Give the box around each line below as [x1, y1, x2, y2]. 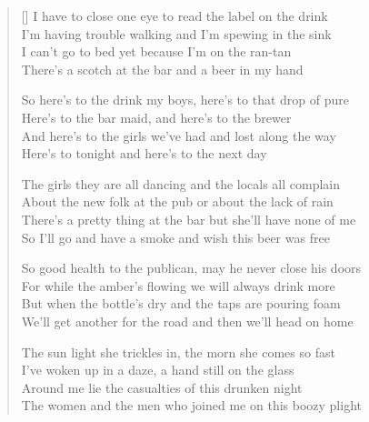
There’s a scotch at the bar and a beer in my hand [21, 59, 304, 78]
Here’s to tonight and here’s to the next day [21, 144, 267, 163]
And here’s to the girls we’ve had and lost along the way [21, 126, 336, 145]
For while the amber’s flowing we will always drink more [21, 276, 335, 295]
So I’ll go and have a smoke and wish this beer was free [21, 227, 330, 246]
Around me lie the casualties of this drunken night [21, 377, 303, 397]
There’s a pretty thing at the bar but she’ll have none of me [21, 209, 356, 228]
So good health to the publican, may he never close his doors [21, 258, 362, 277]
